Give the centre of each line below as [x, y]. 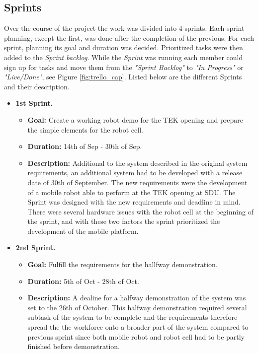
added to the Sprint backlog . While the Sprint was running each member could [124, 57]
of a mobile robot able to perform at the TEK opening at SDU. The [131, 192]
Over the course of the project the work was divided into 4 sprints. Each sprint [124, 28]
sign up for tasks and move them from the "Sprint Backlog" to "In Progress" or [124, 67]
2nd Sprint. [36, 247]
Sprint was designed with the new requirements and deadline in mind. [134, 202]
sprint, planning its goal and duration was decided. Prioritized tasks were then [124, 47]
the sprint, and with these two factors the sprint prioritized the [124, 221]
